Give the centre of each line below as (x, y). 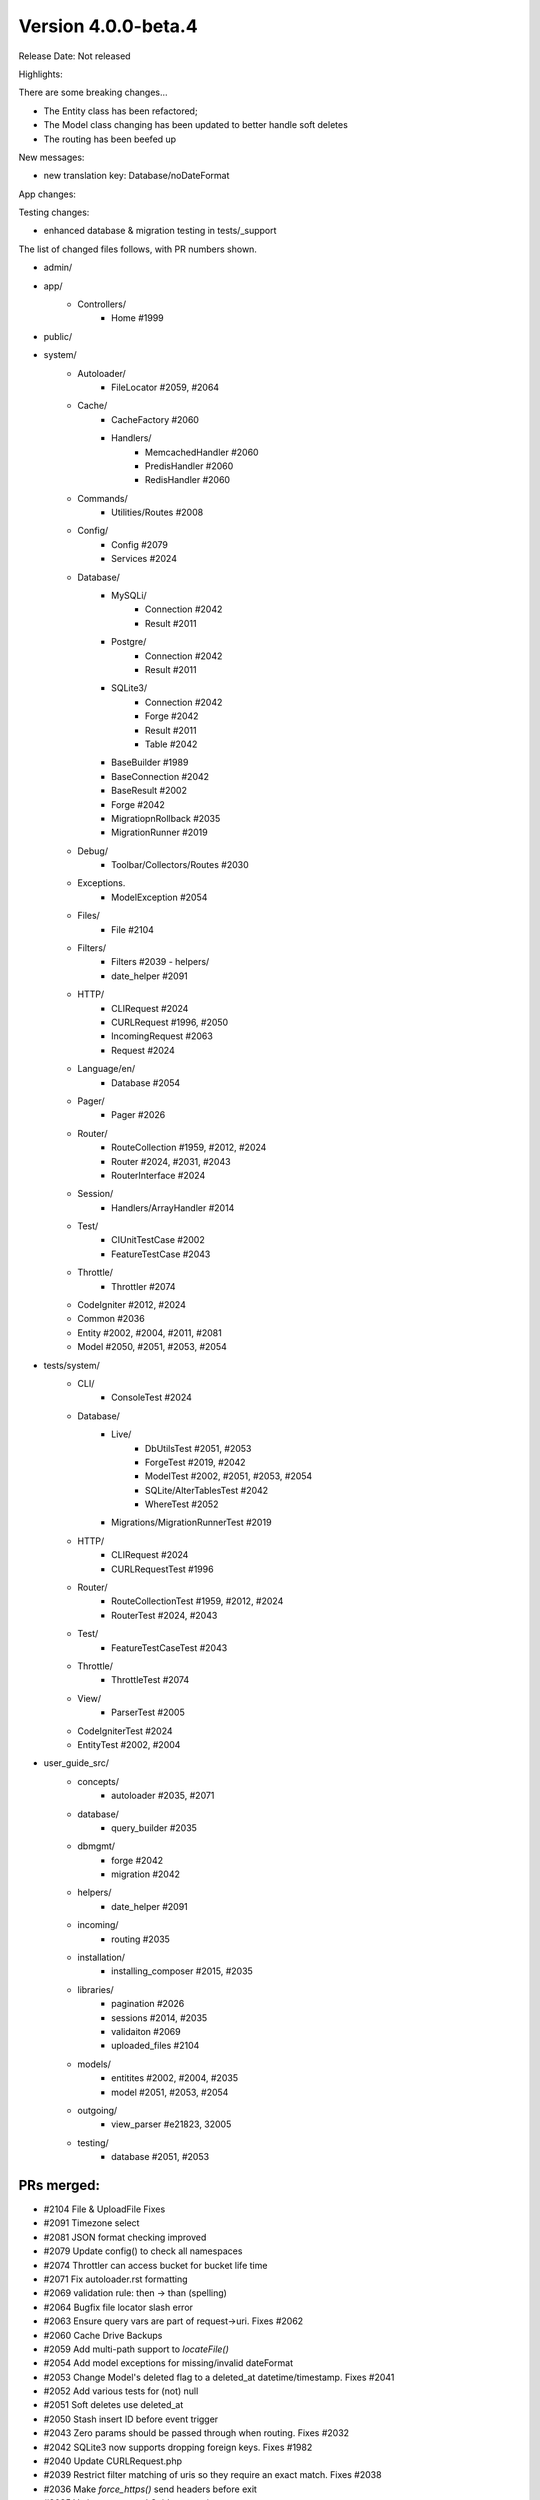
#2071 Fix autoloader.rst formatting (116, 2279)
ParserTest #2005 (148, 1712)
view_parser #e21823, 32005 (171, 2124)
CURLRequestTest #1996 (162, 1569)
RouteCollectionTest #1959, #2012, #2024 (197, 1601)
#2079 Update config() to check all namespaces (143, 2251)
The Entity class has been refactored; (121, 111)
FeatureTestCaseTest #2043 (169, 1647)
